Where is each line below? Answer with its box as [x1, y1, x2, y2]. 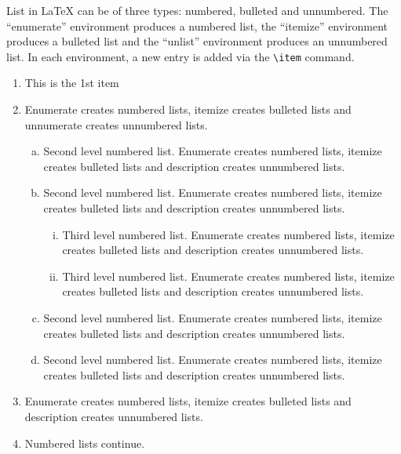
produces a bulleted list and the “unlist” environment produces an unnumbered [6, 33, 388, 49]
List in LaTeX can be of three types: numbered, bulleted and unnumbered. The [6, 2, 388, 18]
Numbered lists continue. [24, 434, 145, 451]
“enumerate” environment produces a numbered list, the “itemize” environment [6, 17, 388, 34]
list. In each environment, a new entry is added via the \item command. [6, 48, 355, 64]
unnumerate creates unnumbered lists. [24, 116, 208, 133]
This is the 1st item [24, 74, 119, 91]
